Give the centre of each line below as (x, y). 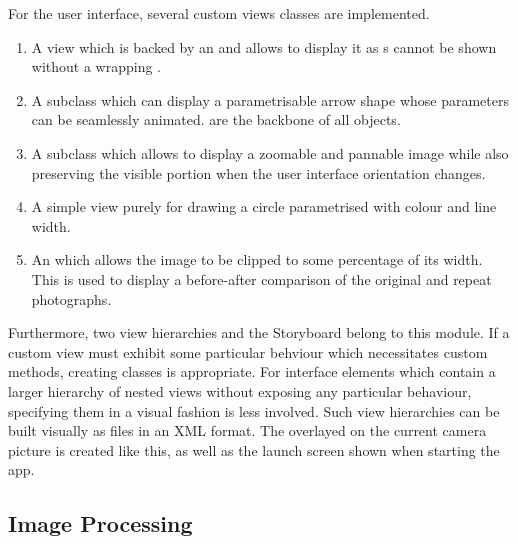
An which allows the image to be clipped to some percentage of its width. (257, 259)
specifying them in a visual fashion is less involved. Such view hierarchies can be (254, 410)
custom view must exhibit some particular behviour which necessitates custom (248, 351)
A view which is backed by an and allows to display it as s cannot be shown (264, 46)
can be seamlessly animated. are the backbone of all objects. (216, 119)
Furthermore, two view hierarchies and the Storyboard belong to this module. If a (259, 332)
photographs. (71, 298)
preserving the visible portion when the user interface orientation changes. (258, 172)
